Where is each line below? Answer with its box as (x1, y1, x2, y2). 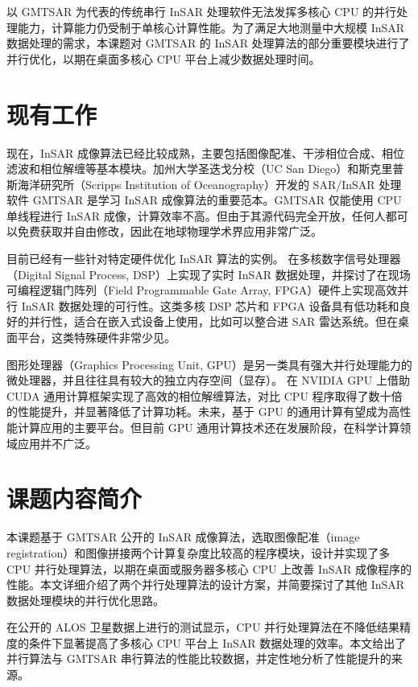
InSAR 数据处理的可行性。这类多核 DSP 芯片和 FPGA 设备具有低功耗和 (21, 297, 399, 314)
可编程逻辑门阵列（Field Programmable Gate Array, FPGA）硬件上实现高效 (6, 282, 398, 298)
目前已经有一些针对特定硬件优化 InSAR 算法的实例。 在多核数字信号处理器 (6, 250, 401, 267)
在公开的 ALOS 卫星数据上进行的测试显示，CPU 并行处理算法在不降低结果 (6, 619, 400, 636)
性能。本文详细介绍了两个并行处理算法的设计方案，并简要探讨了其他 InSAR (6, 576, 405, 593)
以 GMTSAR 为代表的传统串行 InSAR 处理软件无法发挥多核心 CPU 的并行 (6, 3, 397, 19)
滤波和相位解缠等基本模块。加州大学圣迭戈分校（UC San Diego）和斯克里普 (6, 160, 404, 177)
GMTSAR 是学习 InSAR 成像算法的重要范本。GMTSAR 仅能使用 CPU (32, 191, 402, 208)
